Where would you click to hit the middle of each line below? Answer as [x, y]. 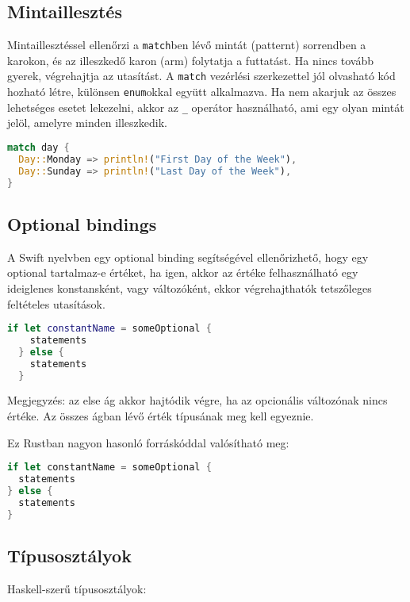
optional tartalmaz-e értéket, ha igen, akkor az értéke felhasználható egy [183, 272]
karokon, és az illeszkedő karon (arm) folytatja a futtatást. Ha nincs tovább [191, 60]
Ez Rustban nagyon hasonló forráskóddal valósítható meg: [148, 442]
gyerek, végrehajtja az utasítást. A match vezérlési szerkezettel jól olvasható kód [201, 76]
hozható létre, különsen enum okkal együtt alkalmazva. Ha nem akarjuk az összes [202, 92]
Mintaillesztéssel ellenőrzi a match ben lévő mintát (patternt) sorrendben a [187, 45]
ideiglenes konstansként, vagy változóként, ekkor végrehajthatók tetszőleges [190, 288]
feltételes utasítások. [56, 303]
